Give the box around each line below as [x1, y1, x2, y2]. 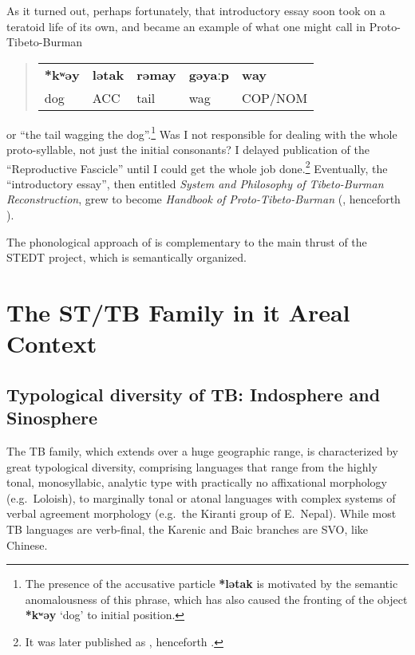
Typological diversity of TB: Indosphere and [6, 381, 381, 406]
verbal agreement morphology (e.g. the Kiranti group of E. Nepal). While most [6, 505, 397, 522]
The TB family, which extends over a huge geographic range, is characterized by [6, 443, 398, 459]
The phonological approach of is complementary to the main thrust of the [6, 233, 367, 250]
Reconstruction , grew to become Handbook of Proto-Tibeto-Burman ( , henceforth [6, 191, 401, 207]
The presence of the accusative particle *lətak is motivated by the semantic [25, 575, 398, 592]
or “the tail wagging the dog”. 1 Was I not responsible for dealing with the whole [6, 123, 397, 142]
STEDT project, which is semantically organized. [6, 249, 247, 266]
